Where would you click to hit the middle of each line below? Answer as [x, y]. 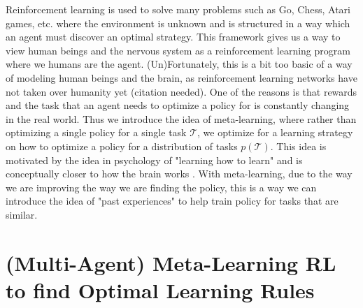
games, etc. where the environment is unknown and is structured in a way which [178, 23]
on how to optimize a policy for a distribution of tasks [122, 146]
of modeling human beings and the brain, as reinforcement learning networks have [181, 77]
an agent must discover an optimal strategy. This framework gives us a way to [173, 37]
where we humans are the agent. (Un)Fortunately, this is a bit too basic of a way [179, 64]
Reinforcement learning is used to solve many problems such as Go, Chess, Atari [178, 9]
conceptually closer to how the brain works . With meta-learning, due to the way [179, 174]
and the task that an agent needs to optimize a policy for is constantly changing [178, 105]
